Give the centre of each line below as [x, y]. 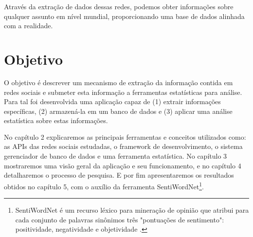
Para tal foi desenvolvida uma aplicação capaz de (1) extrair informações [112, 101]
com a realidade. [28, 26]
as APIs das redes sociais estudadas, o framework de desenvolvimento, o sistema [123, 146]
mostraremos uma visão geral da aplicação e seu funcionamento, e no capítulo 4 [123, 165]
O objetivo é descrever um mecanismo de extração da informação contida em [118, 82]
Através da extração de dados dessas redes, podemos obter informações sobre [119, 6]
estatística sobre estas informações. [56, 120]
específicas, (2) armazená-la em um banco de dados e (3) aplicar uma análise [118, 111]
